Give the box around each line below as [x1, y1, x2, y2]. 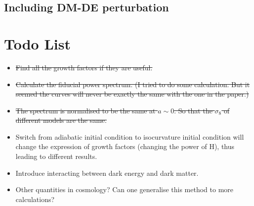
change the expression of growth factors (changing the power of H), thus [15, 141, 235, 152]
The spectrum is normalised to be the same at [15, 105, 156, 115]
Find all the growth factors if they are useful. [15, 62, 153, 72]
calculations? [15, 194, 55, 204]
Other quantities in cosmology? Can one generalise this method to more [15, 184, 234, 195]
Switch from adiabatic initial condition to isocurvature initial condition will [15, 131, 244, 142]
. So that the [174, 105, 212, 115]
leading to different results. [15, 151, 97, 161]
